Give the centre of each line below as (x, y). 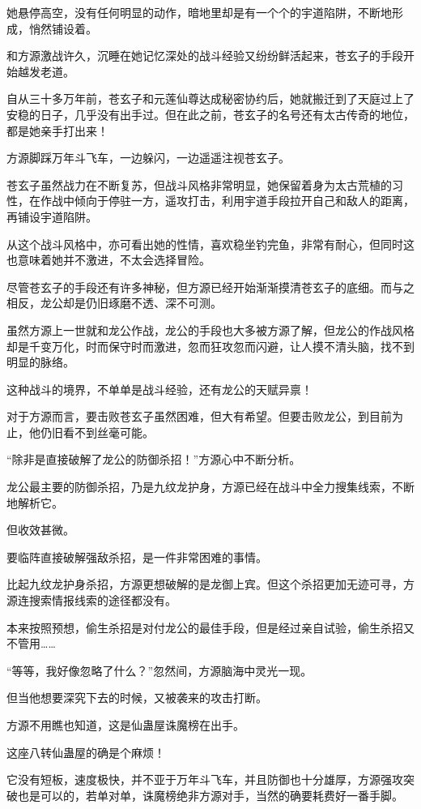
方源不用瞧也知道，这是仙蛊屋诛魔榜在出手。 (125, 725)
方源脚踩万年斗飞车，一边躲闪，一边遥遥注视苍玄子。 (148, 158)
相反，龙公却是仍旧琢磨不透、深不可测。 (114, 303)
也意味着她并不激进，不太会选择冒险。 (108, 260)
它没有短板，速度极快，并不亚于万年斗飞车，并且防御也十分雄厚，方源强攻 (205, 779)
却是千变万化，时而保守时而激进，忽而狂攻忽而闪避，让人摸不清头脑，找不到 (210, 346)
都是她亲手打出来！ (57, 130)
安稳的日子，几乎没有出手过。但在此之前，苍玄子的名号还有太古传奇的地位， (210, 114)
